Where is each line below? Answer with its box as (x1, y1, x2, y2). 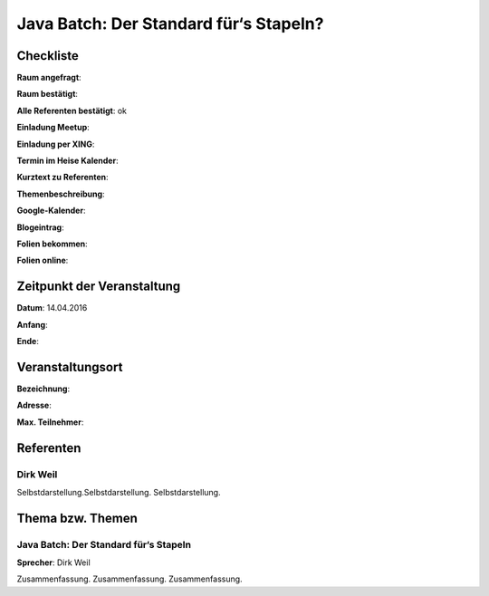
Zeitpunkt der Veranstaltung (16, 279, 181, 294)
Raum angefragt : (16, 72, 81, 83)
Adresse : (16, 399, 52, 411)
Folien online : (16, 255, 69, 266)
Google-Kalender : (16, 205, 86, 216)
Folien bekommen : (16, 238, 88, 249)
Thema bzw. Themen (16, 510, 138, 525)
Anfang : (16, 319, 49, 330)
